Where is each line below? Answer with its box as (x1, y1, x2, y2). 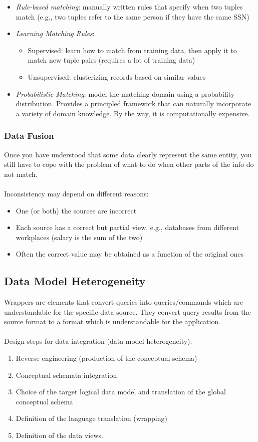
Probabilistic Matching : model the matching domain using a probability (16, 88, 235, 99)
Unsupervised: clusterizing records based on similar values (28, 71, 206, 82)
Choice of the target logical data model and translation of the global (16, 386, 226, 397)
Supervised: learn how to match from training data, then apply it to (28, 45, 237, 55)
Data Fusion (4, 129, 54, 142)
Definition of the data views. (16, 430, 103, 440)
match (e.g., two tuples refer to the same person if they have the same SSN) (16, 11, 249, 22)
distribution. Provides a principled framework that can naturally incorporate (16, 98, 251, 109)
